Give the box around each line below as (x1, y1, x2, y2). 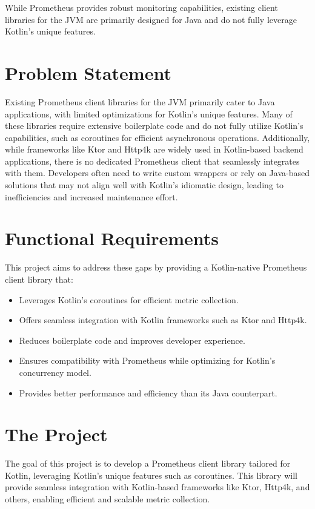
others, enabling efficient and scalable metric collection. (5, 493, 210, 505)
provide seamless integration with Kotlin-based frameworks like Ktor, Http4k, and (5, 481, 310, 493)
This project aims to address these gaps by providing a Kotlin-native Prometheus (5, 261, 307, 274)
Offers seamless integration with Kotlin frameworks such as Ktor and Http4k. (19, 314, 307, 326)
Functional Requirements (5, 226, 219, 251)
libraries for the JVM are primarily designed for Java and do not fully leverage (5, 13, 297, 25)
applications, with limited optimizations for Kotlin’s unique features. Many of (5, 107, 293, 120)
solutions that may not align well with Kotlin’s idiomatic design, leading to (5, 179, 283, 191)
